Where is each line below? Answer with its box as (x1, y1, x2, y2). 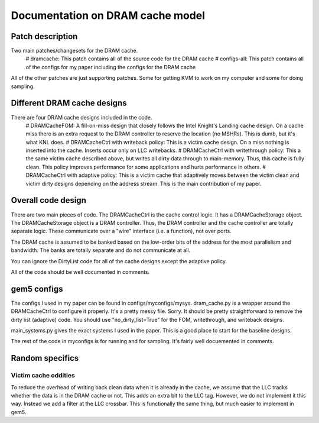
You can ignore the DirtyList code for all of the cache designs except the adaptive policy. (11, 257, 227, 264)
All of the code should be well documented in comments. (11, 268, 150, 275)
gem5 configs (11, 284, 63, 294)
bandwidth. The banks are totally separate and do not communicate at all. (11, 247, 191, 254)
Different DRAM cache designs (11, 98, 127, 108)
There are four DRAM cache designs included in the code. (11, 114, 152, 121)
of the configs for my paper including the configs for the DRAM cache (25, 63, 196, 70)
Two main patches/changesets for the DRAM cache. (11, 47, 138, 54)
